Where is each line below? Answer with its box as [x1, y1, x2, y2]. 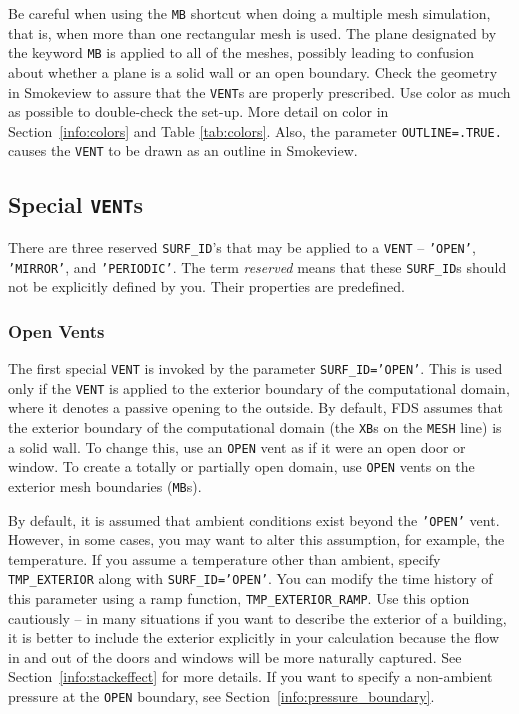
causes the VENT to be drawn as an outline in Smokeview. [8, 140, 358, 161]
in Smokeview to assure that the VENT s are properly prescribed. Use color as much [8, 81, 511, 102]
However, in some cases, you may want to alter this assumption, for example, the [8, 529, 505, 550]
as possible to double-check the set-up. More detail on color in [8, 101, 389, 122]
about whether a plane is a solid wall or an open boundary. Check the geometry [8, 61, 498, 82]
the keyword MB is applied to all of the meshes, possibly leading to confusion [8, 42, 474, 63]
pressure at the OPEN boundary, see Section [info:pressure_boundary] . [8, 686, 435, 707]
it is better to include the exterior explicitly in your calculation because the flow [8, 627, 500, 648]
